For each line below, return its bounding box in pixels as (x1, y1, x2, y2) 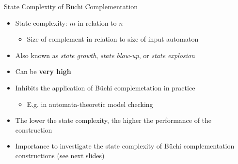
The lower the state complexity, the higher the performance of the (15, 115, 212, 125)
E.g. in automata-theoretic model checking (27, 99, 153, 109)
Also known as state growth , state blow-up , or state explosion (15, 50, 195, 60)
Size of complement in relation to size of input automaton (27, 34, 199, 44)
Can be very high (15, 66, 71, 76)
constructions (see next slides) (15, 150, 105, 160)
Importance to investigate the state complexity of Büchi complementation (15, 141, 235, 151)
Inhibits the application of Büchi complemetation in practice (15, 82, 195, 92)
